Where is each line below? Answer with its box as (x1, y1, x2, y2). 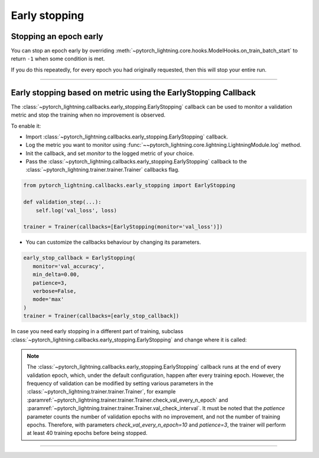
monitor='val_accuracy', (32, 263, 105, 269)
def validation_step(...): (23, 199, 102, 205)
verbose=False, (32, 288, 77, 294)
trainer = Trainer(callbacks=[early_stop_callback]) (23, 312, 180, 320)
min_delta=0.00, (32, 271, 80, 278)
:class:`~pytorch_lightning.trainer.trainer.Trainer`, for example (27, 388, 176, 395)
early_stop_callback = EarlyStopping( (23, 254, 136, 262)
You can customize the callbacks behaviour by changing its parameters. (25, 238, 201, 246)
